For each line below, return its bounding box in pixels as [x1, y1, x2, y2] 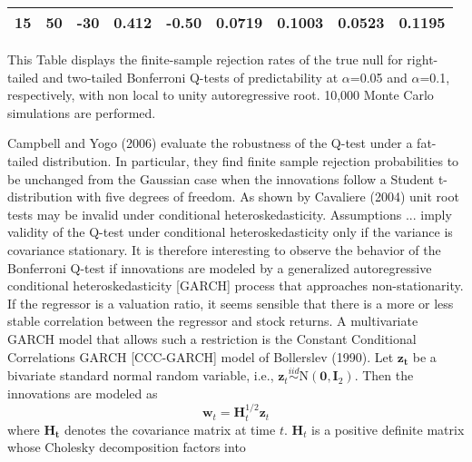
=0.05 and [349, 67, 408, 86]
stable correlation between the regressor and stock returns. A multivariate [7, 311, 418, 330]
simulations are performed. [7, 103, 156, 122]
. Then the [354, 366, 414, 385]
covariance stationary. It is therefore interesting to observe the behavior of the [7, 240, 441, 259]
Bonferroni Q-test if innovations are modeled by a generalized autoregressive [7, 258, 432, 277]
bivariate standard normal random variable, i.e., [7, 366, 274, 385]
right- [407, 50, 438, 68]
